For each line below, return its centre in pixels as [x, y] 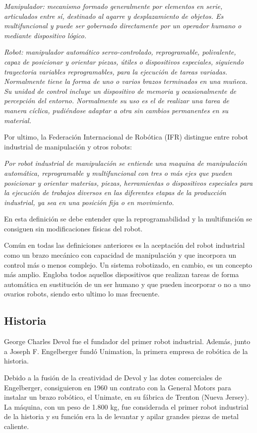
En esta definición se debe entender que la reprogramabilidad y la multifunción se [128, 219]
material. [18, 120]
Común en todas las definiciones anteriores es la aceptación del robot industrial [125, 245]
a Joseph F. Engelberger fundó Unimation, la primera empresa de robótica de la [126, 351]
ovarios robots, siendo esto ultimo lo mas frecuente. [82, 294]
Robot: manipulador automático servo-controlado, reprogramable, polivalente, [120, 52]
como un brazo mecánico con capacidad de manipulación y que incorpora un [120, 255]
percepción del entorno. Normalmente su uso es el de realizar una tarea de [117, 101]
